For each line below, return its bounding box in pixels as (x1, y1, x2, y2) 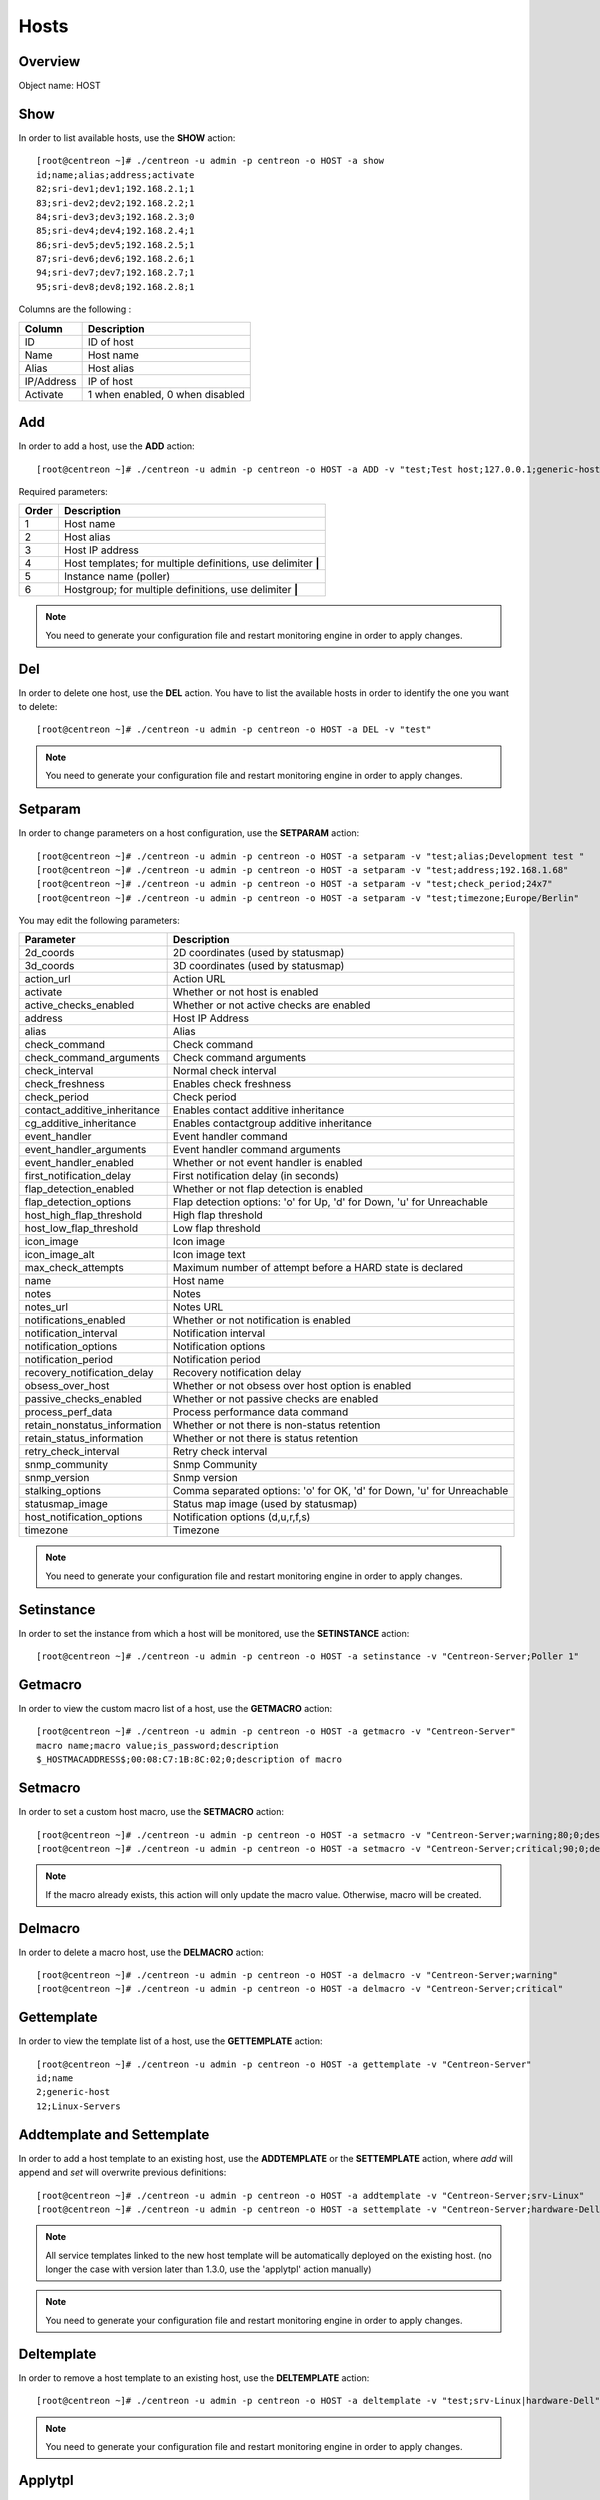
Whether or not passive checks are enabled (172, 1392, 379, 1406)
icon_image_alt (24, 1248, 95, 1262)
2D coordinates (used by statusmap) (172, 946, 345, 960)
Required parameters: (18, 485, 109, 497)
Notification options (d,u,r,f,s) (172, 1510, 311, 1524)
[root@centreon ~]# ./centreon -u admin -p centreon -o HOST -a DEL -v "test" (36, 724, 432, 735)
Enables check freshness (172, 1077, 292, 1091)
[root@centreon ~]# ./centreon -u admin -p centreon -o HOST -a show (36, 155, 385, 167)
